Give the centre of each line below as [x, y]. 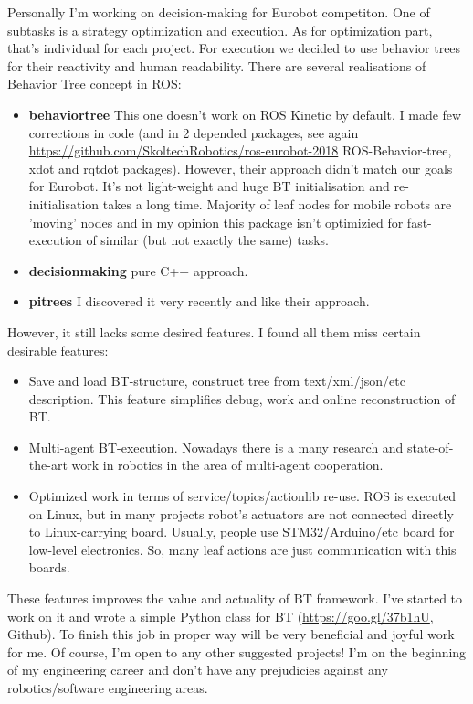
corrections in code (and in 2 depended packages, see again [194, 132]
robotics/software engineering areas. [108, 688]
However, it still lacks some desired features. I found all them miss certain [214, 331]
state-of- [431, 447]
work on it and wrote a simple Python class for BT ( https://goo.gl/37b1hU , [221, 616]
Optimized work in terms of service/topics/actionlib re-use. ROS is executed [242, 496]
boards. [49, 567]
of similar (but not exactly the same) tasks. [207, 240]
